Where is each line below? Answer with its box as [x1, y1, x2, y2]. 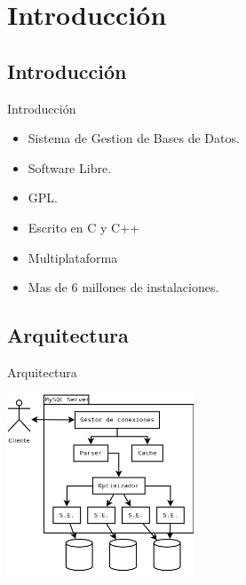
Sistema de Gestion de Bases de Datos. [28, 129, 240, 147]
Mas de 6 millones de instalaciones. [28, 278, 219, 296]
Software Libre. [28, 158, 112, 177]
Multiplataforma [28, 248, 118, 266]
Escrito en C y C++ [28, 217, 139, 236]
